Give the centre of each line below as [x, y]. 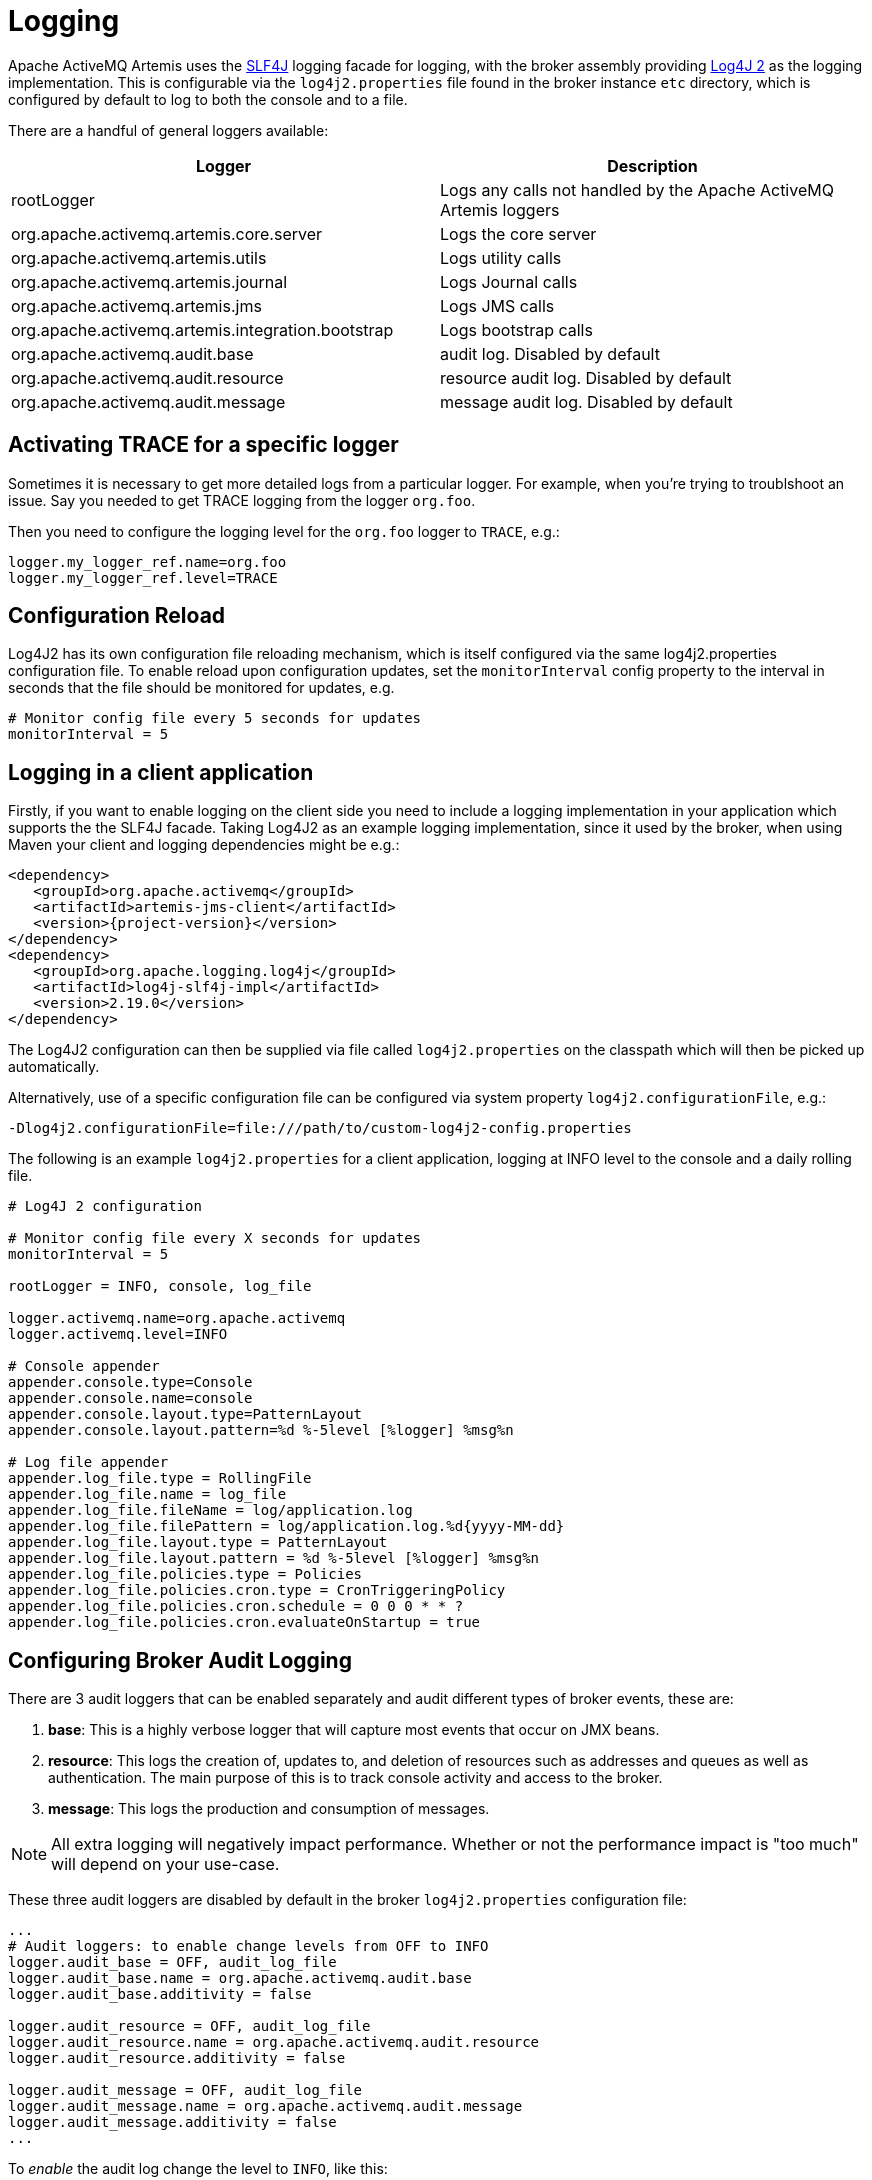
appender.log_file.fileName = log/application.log [210, 1510]
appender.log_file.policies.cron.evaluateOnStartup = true [244, 1622]
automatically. [54, 1067]
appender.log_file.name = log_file [147, 1494]
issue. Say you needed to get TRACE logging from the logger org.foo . [242, 500]
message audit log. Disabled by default [586, 401]
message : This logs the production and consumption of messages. [269, 1809]
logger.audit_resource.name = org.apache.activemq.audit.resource [274, 2042]
